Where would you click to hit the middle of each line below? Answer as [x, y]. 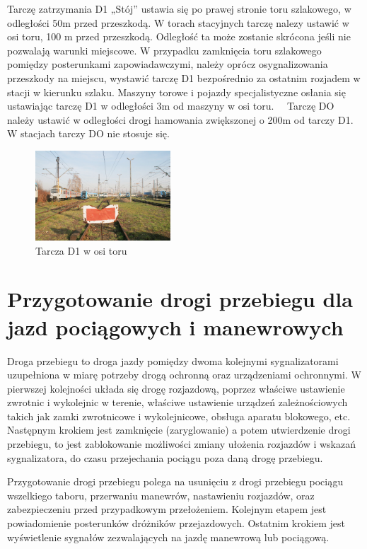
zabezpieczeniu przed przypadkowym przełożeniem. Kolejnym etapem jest [167, 509]
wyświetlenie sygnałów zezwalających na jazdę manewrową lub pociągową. [168, 537]
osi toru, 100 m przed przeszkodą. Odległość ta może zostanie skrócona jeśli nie [179, 36]
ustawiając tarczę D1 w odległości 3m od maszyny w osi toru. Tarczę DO [171, 106]
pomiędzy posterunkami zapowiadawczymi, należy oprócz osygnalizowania [168, 64]
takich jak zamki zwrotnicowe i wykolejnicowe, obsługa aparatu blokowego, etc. [179, 416]
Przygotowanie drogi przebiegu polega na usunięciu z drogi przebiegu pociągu [175, 481]
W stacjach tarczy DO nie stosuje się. [88, 133]
